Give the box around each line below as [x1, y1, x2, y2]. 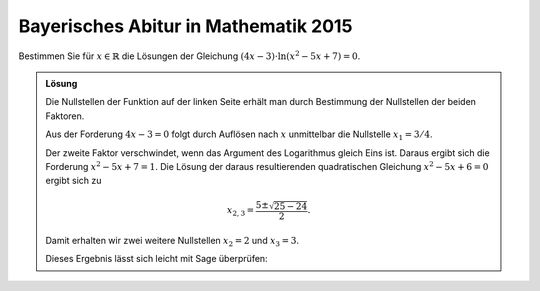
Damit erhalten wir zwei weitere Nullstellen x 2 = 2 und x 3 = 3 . [45, 234, 300, 249]
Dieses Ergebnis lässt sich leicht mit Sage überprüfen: [45, 253, 269, 265]
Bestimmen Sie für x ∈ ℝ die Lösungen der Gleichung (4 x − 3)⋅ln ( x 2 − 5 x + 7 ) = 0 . [18, 48, 361, 62]
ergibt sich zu [45, 175, 102, 187]
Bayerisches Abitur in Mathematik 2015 [18, 15, 353, 37]
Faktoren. [45, 110, 85, 122]
